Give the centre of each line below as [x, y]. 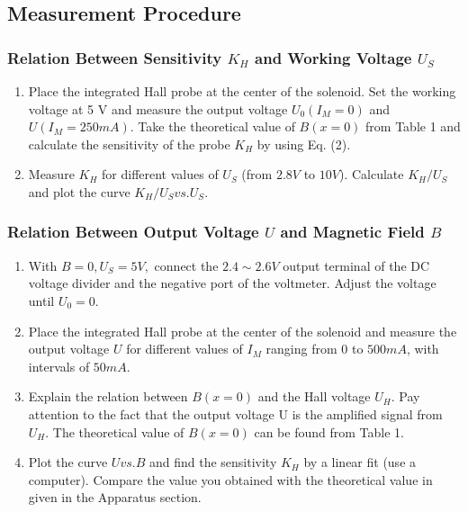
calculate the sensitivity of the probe [129, 144]
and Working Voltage [333, 57]
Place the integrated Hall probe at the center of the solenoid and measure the [243, 331]
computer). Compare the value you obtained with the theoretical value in [230, 479]
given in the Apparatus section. [115, 497]
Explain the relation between [108, 396]
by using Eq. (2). [304, 144]
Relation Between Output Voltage [133, 232]
